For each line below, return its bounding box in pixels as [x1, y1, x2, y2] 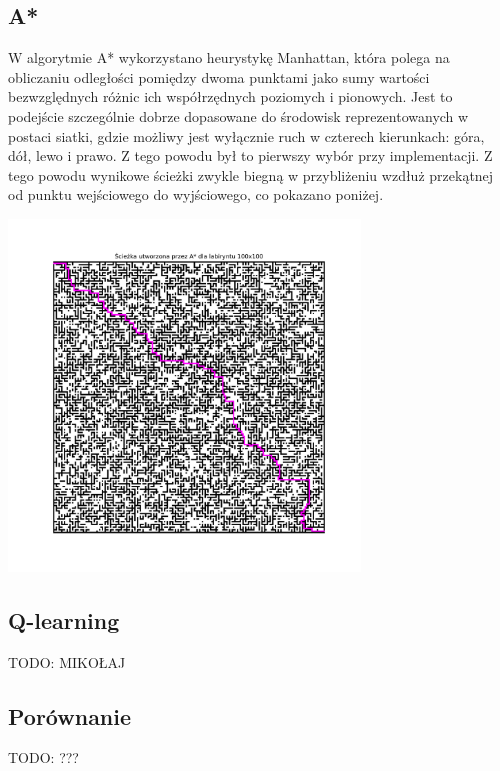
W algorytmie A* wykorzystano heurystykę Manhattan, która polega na [8, 47, 450, 68]
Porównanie [8, 700, 132, 731]
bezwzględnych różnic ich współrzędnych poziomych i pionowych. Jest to [8, 86, 453, 107]
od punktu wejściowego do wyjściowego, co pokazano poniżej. [8, 184, 384, 205]
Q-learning [8, 604, 120, 635]
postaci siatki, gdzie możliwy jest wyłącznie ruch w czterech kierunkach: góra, [8, 125, 485, 146]
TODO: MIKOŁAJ [8, 651, 126, 672]
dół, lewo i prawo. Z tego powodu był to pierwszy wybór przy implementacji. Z [8, 145, 493, 166]
